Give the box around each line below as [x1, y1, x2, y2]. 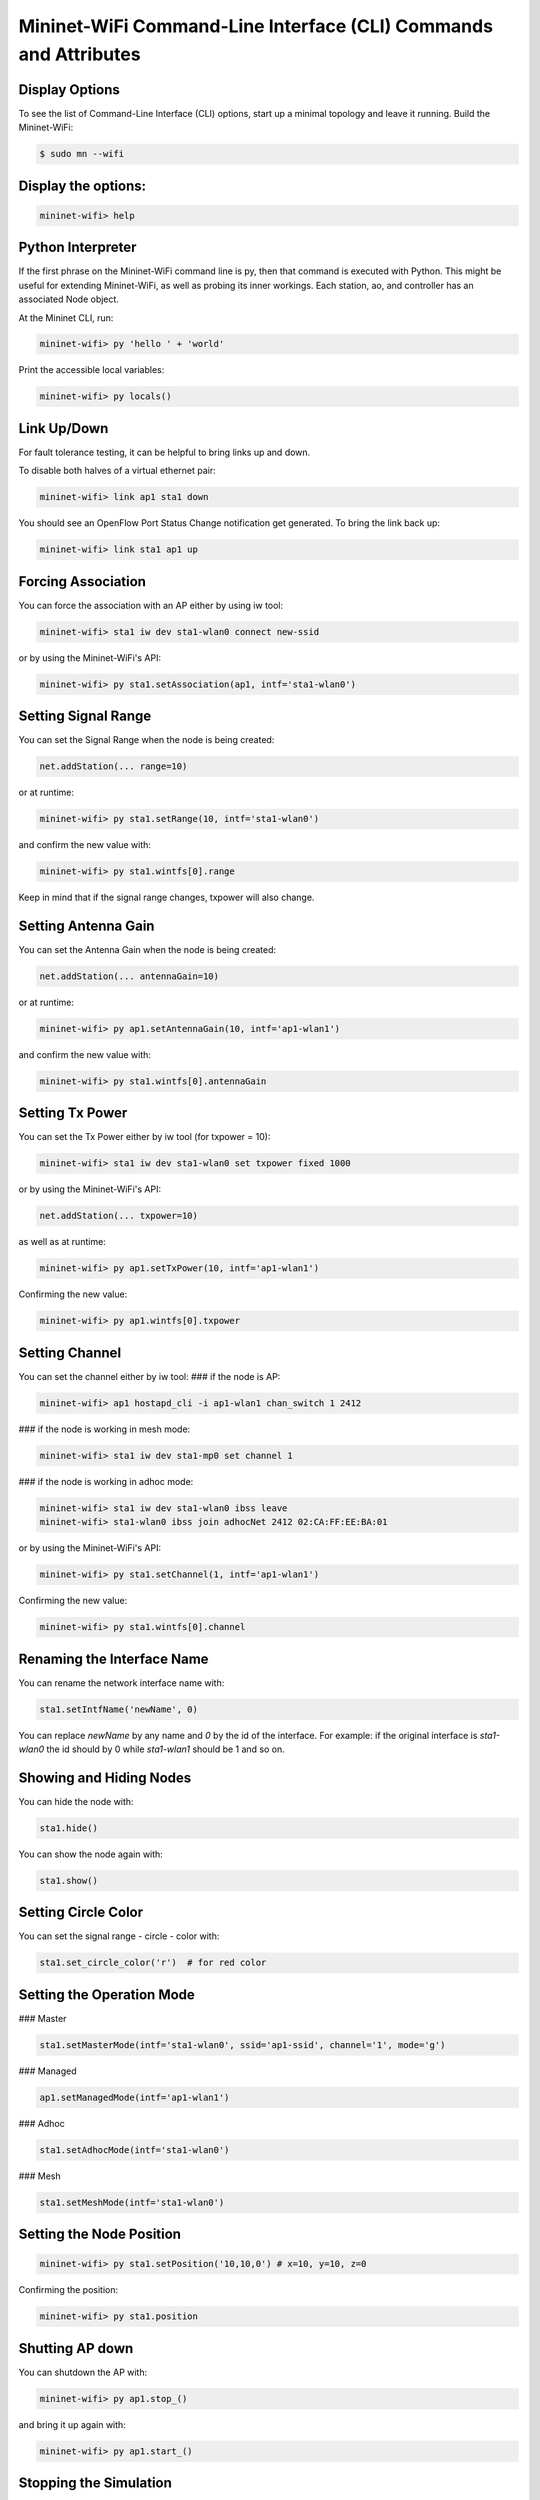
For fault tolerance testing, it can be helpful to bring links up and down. [18, 446, 311, 458]
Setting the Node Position [18, 2226, 182, 2243]
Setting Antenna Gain [18, 917, 155, 934]
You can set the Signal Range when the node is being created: [18, 734, 275, 746]
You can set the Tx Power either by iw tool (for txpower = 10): [18, 1131, 271, 1143]
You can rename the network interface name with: [18, 1676, 225, 1689]
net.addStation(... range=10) [39, 761, 188, 772]
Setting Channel [18, 1344, 122, 1361]
